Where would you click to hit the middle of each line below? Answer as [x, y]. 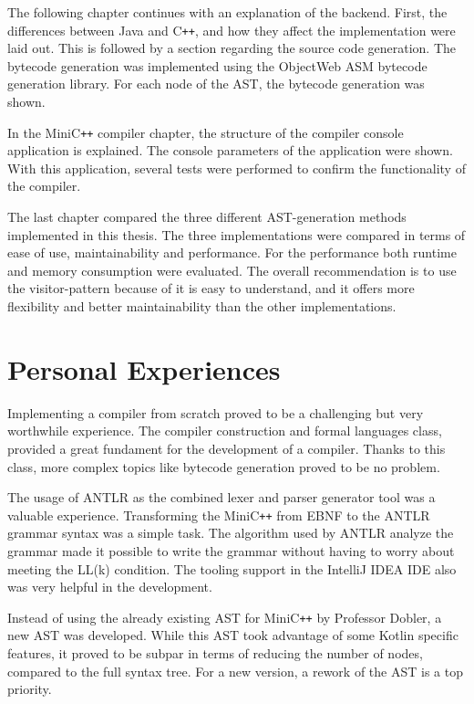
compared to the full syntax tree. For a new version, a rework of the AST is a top [235, 671]
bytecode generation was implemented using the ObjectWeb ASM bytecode [217, 65]
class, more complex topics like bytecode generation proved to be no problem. [224, 466]
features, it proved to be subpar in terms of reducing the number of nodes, [215, 653]
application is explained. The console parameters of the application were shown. [230, 150]
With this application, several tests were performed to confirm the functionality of [237, 168]
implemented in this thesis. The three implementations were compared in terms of [237, 234]
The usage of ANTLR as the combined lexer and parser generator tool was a [222, 497]
